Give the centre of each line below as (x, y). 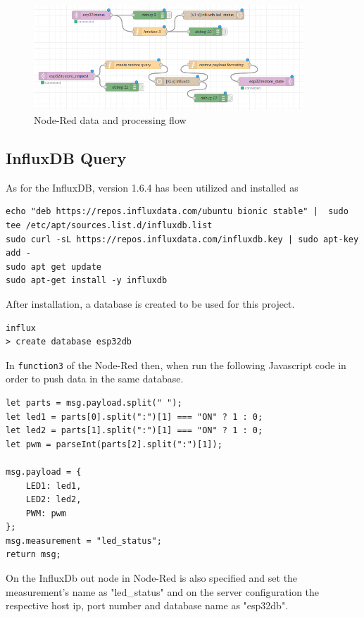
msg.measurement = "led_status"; (84, 541)
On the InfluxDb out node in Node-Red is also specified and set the (152, 578)
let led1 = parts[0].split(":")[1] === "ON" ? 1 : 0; (134, 417)
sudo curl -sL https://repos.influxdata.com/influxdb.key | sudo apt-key (182, 239)
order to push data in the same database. (95, 379)
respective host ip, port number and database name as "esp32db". (147, 605)
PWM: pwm (46, 513)
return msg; (33, 555)
